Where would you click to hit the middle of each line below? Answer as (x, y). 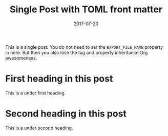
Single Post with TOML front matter (86, 9)
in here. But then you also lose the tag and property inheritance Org (77, 52)
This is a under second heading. (39, 128)
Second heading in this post (66, 114)
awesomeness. (21, 58)
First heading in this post (59, 79)
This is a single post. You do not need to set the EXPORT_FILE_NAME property (84, 47)
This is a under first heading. (36, 93)
